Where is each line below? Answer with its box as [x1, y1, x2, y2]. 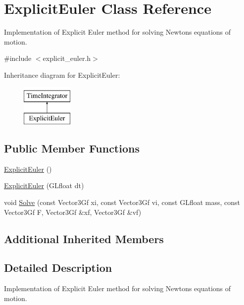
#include [4, 53, 32, 63]
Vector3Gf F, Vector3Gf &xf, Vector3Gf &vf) [4, 206, 142, 217]
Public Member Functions [4, 141, 140, 156]
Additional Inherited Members [4, 231, 164, 246]
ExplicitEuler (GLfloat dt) [4, 180, 84, 191]
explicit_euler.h [43, 53, 91, 63]
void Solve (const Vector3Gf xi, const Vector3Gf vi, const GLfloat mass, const [4, 197, 241, 207]
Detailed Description [4, 260, 112, 275]
